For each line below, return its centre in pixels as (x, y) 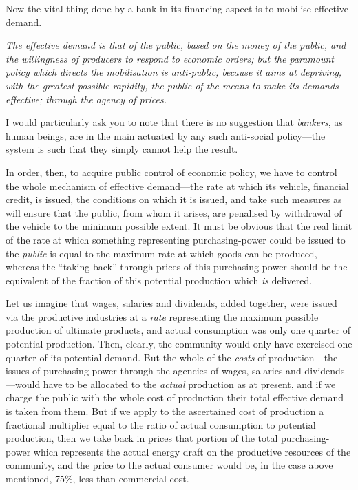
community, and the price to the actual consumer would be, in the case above (169, 465)
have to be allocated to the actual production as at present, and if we (189, 384)
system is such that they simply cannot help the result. (122, 149)
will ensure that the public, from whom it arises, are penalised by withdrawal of (174, 212)
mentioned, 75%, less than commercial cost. (97, 478)
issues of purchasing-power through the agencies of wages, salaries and (154, 371)
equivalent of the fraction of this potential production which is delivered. (159, 280)
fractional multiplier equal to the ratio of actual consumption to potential (161, 424)
